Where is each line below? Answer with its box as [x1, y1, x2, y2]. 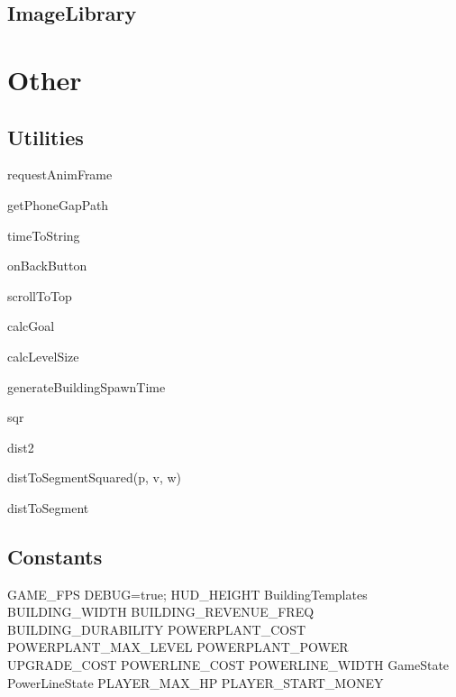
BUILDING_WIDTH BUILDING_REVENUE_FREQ [7, 602, 315, 621]
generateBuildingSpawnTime [7, 377, 166, 396]
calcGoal [7, 316, 55, 335]
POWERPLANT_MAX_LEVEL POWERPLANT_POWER [7, 637, 349, 656]
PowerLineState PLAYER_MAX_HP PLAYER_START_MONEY [7, 673, 384, 692]
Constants [7, 542, 103, 570]
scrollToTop [7, 286, 72, 305]
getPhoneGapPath [7, 195, 109, 214]
